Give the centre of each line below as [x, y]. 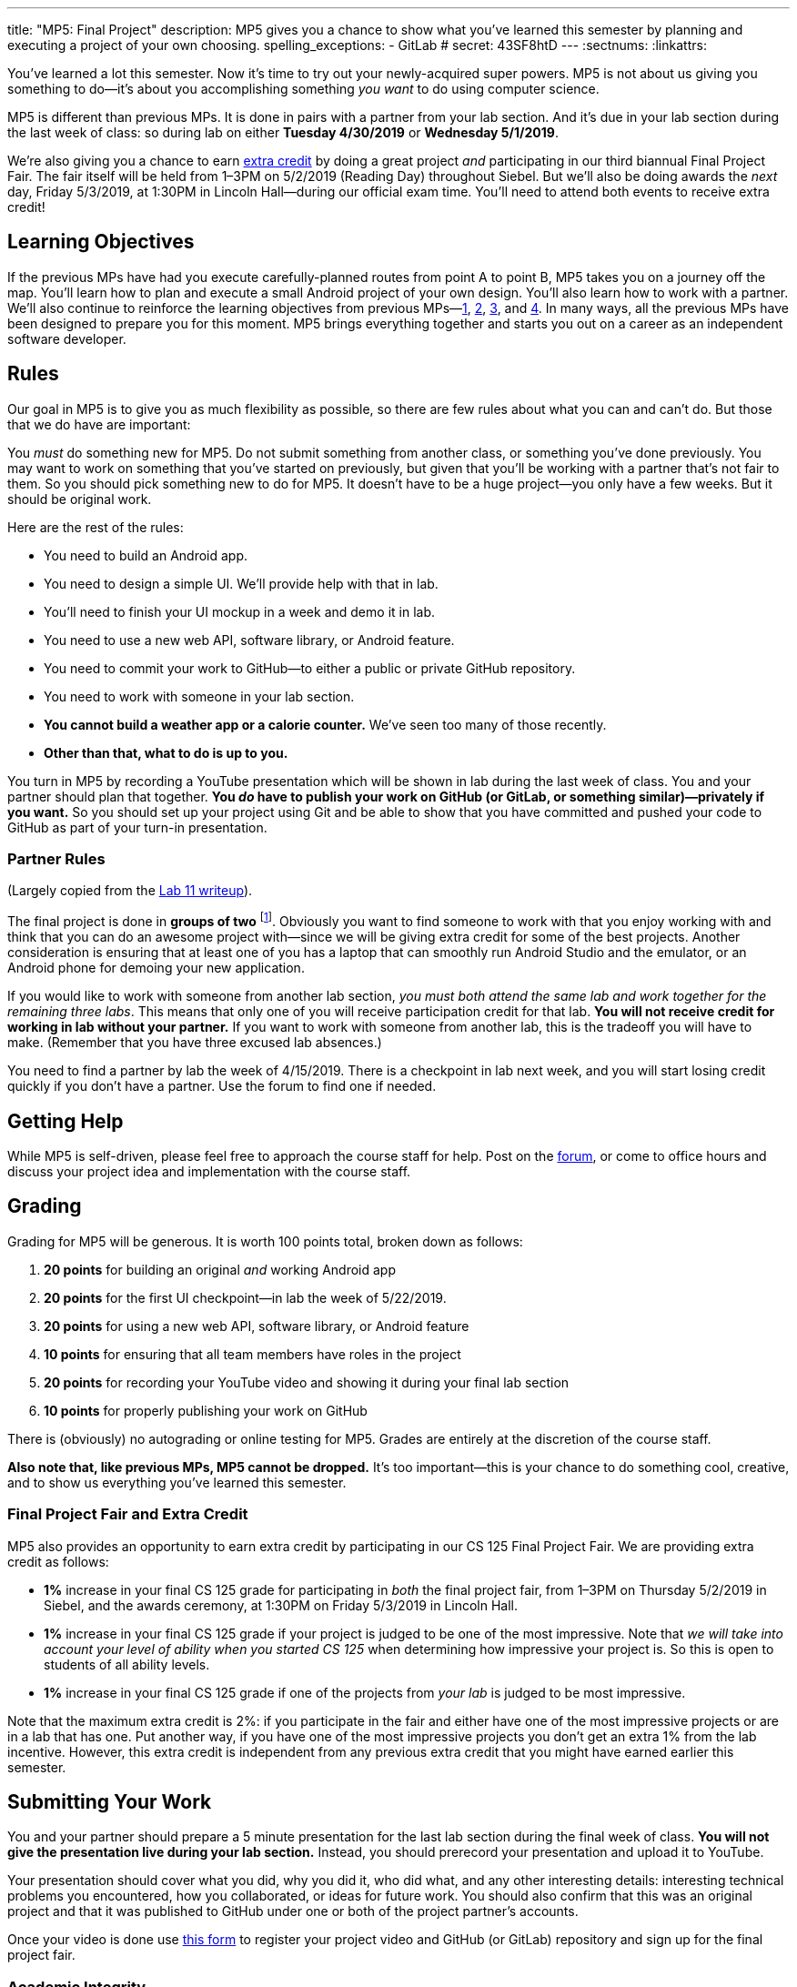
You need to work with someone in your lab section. [199, 696]
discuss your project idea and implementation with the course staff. [209, 1171]
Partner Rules [56, 859]
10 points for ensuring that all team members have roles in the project [252, 1354]
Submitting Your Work [110, 1801]
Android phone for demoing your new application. [156, 968]
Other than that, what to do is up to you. [166, 752]
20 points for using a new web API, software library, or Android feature [257, 1326]
